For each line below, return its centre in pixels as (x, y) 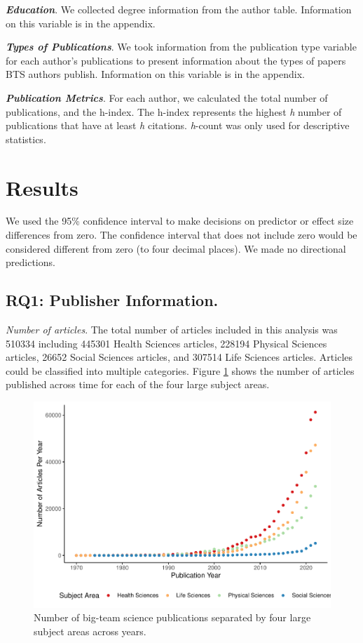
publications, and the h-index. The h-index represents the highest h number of (174, 111)
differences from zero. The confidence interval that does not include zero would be (181, 235)
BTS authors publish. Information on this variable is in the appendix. (155, 74)
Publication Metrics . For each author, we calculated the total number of (167, 97)
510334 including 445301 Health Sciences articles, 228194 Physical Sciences (166, 343)
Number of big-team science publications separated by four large (172, 617)
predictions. (30, 262)
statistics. (26, 139)
